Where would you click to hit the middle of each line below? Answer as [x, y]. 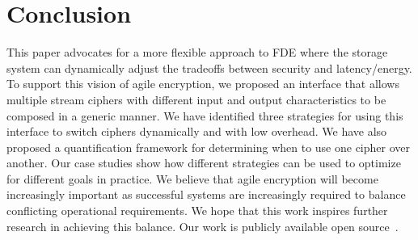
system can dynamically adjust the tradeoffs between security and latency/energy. [209, 67]
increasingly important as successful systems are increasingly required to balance [206, 194]
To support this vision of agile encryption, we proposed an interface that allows [203, 84]
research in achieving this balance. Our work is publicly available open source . [203, 226]
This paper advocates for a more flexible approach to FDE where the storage [197, 52]
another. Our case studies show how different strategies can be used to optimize [204, 163]
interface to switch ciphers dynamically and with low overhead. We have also [197, 131]
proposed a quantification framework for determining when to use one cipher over [208, 147]
